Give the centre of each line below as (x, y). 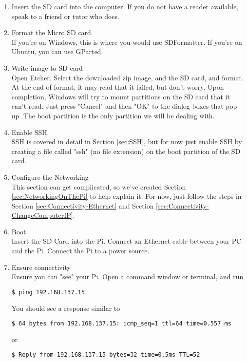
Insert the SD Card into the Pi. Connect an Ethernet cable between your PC (126, 241)
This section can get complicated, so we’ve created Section (99, 186)
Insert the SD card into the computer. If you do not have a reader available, (125, 6)
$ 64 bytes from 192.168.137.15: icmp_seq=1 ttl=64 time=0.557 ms (121, 324)
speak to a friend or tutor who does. (65, 16)
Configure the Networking (50, 177)
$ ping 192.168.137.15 (48, 292)
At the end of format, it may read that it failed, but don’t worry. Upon (118, 87)
